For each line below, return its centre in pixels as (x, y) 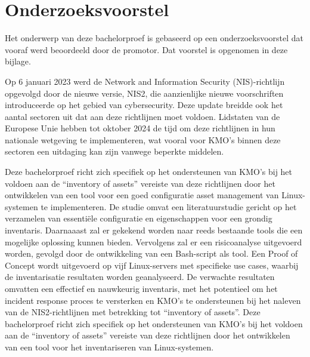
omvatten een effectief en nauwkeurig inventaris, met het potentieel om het (141, 288)
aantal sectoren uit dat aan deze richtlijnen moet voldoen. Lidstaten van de (142, 116)
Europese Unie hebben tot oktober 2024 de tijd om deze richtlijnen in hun (140, 128)
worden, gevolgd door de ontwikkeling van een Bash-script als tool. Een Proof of (151, 253)
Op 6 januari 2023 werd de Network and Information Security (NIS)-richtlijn (145, 81)
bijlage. (18, 61)
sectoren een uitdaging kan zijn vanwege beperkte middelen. (114, 151)
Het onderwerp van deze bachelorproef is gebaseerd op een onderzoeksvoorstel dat (154, 38)
